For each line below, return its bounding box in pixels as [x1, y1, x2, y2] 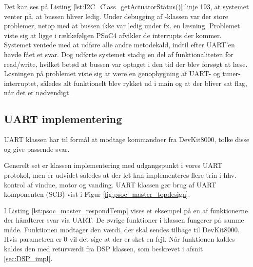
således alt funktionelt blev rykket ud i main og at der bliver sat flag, [40, 78, 248, 88]
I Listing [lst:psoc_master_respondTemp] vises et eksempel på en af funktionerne [4, 205, 248, 215]
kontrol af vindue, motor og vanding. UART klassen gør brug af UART [4, 179, 216, 189]
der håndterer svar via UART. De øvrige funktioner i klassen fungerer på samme [4, 215, 244, 225]
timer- [222, 68, 241, 79]
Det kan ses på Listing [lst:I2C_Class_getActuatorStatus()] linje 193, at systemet [4, 1, 249, 11]
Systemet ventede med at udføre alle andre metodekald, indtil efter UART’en [4, 40, 235, 50]
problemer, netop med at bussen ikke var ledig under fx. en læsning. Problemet [4, 21, 240, 31]
